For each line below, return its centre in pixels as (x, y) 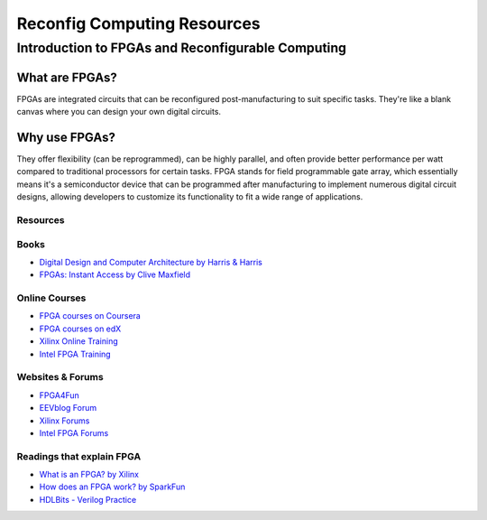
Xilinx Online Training (78, 341)
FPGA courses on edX (80, 329)
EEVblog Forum (68, 408)
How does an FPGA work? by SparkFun (112, 487)
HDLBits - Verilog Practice (88, 499)
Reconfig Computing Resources (138, 23)
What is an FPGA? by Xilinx (89, 475)
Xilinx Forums (64, 421)
